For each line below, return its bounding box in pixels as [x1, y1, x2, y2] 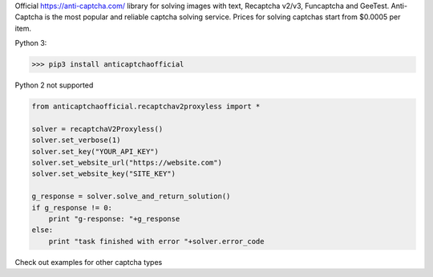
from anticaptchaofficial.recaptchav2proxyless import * [31, 102, 261, 112]
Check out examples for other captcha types [14, 257, 163, 267]
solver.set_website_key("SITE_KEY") [31, 169, 176, 178]
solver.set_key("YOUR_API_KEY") [31, 147, 160, 156]
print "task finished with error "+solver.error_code [48, 237, 265, 246]
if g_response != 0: [31, 203, 112, 212]
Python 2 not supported [14, 80, 94, 90]
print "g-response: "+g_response [48, 214, 180, 224]
